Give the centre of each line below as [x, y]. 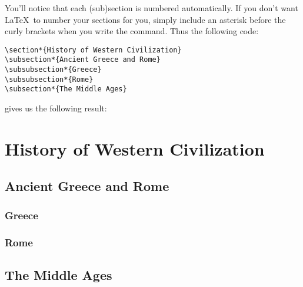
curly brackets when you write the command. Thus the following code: [132, 31]
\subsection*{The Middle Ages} [66, 89]
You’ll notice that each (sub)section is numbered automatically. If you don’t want [151, 8]
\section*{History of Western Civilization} [93, 50]
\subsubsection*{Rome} [49, 79]
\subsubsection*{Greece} [53, 70]
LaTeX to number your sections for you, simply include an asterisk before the [145, 19]
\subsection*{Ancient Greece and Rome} [83, 60]
